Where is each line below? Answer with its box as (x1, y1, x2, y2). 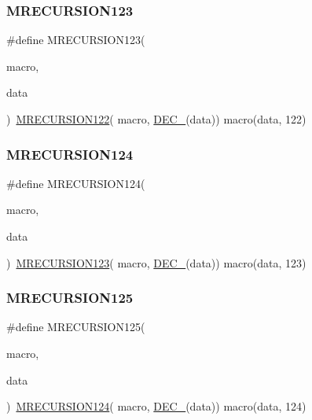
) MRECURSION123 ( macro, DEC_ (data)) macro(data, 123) (6, 254, 306, 271)
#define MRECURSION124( (6, 175, 145, 191)
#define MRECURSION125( (6, 319, 145, 335)
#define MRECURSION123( (6, 31, 145, 48)
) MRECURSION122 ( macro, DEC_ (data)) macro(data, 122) (6, 111, 306, 127)
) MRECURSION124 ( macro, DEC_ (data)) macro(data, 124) (6, 398, 306, 414)
